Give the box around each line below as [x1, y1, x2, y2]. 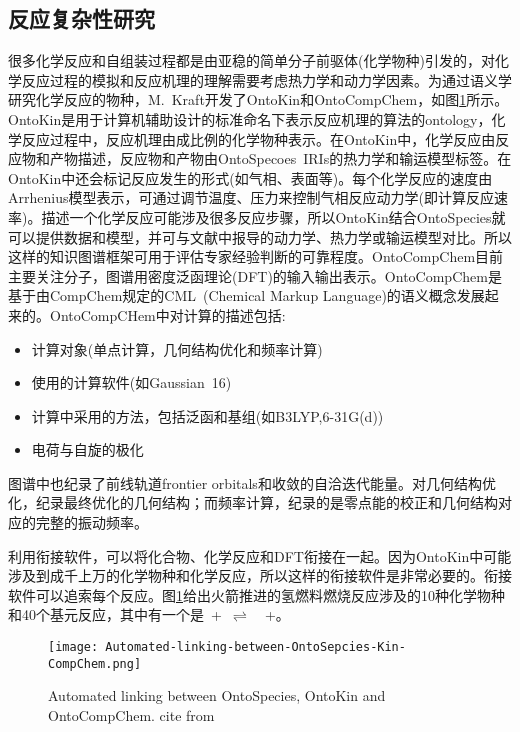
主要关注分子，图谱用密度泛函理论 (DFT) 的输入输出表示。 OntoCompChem [8, 265, 488, 286]
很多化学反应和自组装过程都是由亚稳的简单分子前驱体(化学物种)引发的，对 [8, 50, 495, 71]
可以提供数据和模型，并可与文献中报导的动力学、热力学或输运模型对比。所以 [8, 226, 512, 247]
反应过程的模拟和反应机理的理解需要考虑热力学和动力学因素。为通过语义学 [21, 69, 512, 90]
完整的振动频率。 [35, 512, 148, 533]
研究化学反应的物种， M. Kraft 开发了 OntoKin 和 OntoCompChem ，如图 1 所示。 [8, 89, 509, 110]
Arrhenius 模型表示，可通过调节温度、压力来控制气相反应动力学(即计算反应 [8, 187, 494, 208]
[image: [48, 640, 99, 655]
